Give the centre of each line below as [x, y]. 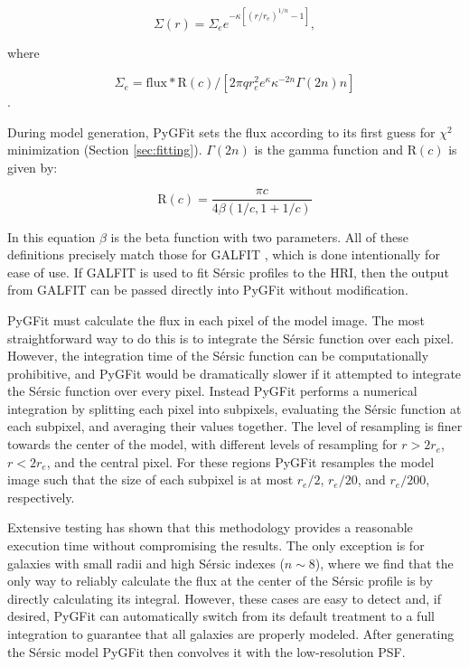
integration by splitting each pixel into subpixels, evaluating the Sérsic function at [234, 408]
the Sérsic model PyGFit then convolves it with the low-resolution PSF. [206, 651]
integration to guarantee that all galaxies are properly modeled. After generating [231, 634]
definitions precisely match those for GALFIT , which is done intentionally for [224, 254]
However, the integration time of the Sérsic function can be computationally [218, 356]
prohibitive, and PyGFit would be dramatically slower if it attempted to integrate [234, 373]
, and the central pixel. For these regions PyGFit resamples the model [240, 461]
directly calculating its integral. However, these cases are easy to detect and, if [224, 598]
